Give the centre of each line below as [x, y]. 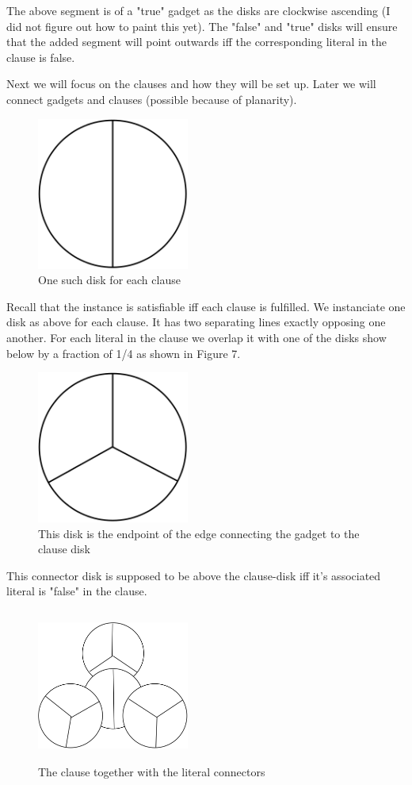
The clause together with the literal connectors [152, 771]
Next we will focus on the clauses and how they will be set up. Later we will [191, 84]
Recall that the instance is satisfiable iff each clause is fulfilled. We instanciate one [206, 306]
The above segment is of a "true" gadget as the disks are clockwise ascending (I [198, 10]
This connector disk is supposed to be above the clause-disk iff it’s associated [194, 575]
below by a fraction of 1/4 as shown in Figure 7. [124, 353]
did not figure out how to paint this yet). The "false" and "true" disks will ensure [202, 26]
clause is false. [41, 57]
